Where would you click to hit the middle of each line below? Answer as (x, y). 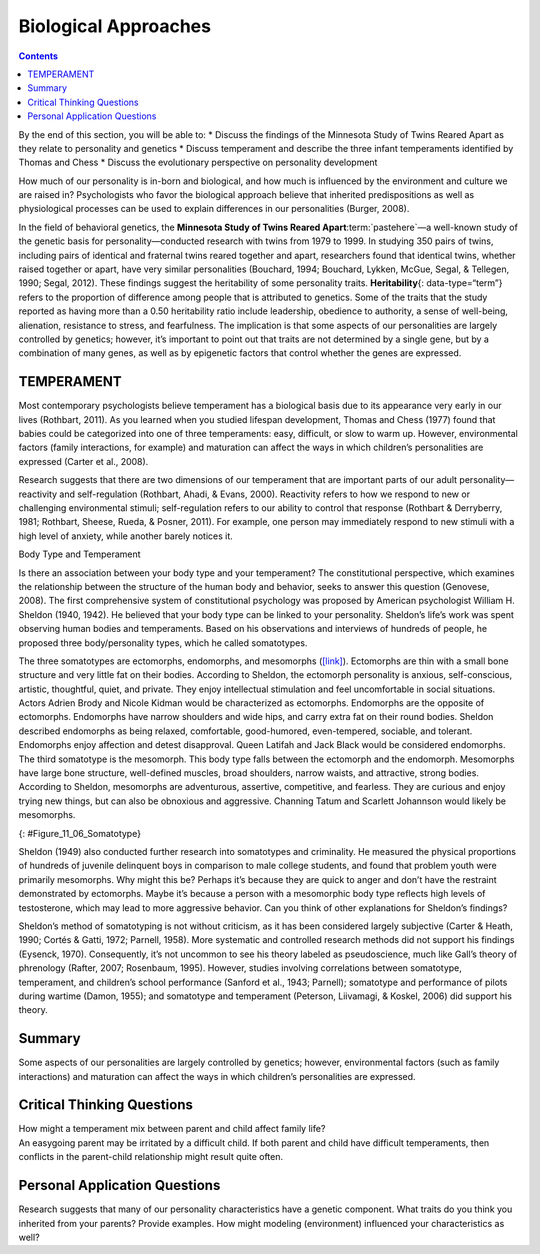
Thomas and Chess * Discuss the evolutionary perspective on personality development (198, 162)
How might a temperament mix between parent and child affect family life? (172, 1129)
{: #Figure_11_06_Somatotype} (80, 833)
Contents (38, 56)
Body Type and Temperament (79, 554)
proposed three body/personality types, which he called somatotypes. (163, 642)
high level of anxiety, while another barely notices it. (126, 536)
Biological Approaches (115, 26)
